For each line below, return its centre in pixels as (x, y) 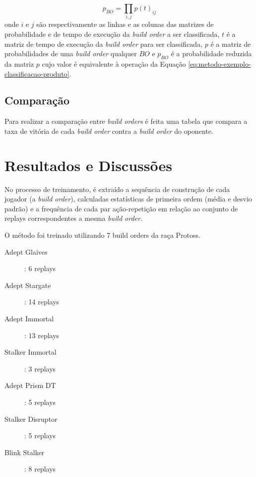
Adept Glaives (26, 251)
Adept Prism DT (30, 385)
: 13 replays (42, 335)
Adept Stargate (28, 285)
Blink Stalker (25, 452)
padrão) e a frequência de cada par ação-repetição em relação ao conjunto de (121, 208)
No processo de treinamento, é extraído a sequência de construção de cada (117, 189)
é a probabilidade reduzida (211, 53)
